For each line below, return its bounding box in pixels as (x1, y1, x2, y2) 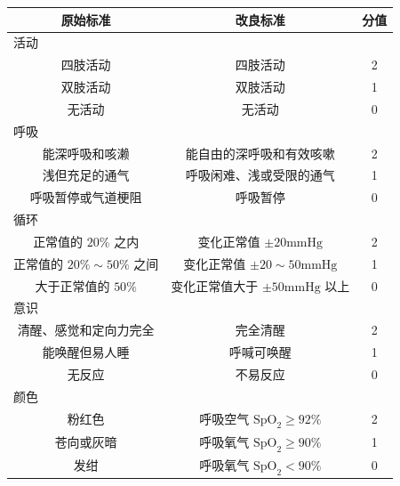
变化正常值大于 (171, 276, 259, 295)
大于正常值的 (35, 276, 110, 295)
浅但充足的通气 (42, 166, 130, 184)
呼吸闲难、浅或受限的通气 (185, 166, 335, 184)
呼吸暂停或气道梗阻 (29, 188, 142, 207)
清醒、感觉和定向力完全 (17, 320, 155, 339)
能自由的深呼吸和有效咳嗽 (185, 143, 335, 162)
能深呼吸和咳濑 (42, 143, 130, 162)
